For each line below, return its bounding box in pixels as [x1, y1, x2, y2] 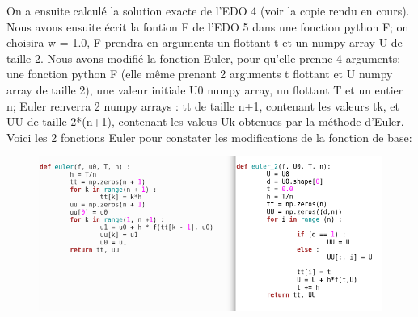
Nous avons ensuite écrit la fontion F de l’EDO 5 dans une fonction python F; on [6, 18, 409, 35]
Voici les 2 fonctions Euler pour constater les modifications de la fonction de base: [6, 128, 412, 145]
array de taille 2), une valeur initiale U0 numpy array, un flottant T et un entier [6, 81, 403, 98]
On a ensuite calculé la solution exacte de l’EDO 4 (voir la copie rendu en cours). [6, 2, 410, 19]
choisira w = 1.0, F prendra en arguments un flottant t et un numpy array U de [6, 34, 403, 51]
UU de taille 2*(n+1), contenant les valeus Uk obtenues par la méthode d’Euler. [6, 113, 404, 130]
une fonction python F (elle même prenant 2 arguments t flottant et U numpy [6, 65, 393, 82]
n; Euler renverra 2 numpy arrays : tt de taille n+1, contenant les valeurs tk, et [6, 97, 400, 114]
